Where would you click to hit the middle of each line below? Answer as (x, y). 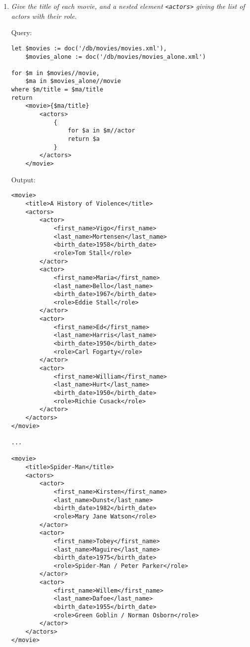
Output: (23, 179)
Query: (21, 32)
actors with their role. (44, 16)
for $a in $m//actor (102, 131)
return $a (84, 139)
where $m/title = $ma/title (57, 90)
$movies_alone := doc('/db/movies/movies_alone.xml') (116, 57)
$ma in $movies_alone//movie (73, 81)
